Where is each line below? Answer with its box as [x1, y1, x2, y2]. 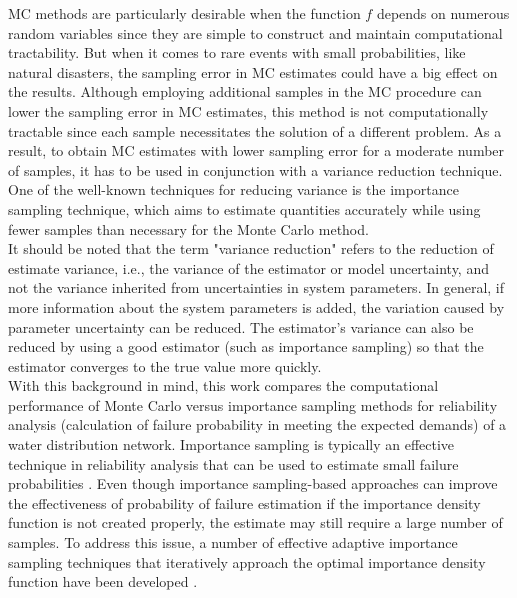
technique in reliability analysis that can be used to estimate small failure [8, 453, 459, 474]
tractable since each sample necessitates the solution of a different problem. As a [8, 120, 502, 141]
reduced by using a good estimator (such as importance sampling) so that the [8, 336, 484, 357]
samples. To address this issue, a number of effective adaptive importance [8, 532, 458, 553]
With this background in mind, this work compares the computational [8, 375, 439, 396]
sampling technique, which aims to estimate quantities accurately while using [8, 198, 481, 219]
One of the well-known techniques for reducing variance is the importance [8, 179, 460, 200]
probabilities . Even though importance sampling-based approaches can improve [8, 473, 498, 494]
